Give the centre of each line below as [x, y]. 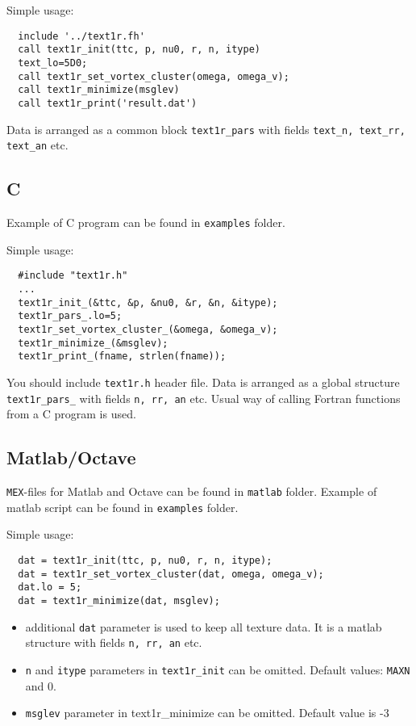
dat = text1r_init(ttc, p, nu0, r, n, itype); [145, 560]
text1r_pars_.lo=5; [70, 316]
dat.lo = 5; [50, 588]
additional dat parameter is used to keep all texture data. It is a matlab [204, 626]
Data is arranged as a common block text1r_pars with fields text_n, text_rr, [206, 129]
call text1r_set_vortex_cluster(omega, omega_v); [154, 76]
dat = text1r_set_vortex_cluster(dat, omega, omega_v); [171, 574]
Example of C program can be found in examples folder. [146, 222]
